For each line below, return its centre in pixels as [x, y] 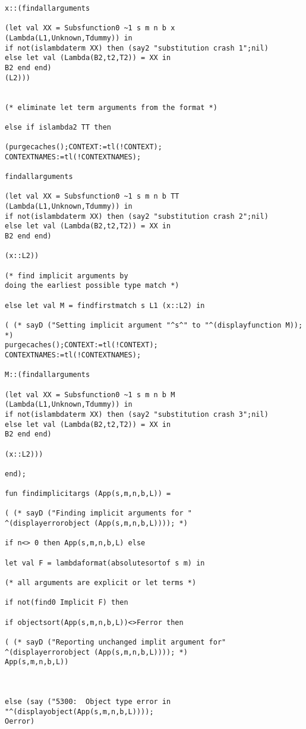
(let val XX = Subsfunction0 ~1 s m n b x [90, 28]
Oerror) [20, 722]
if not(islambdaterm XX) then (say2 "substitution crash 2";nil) [137, 216]
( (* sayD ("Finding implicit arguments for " [98, 513]
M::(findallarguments [48, 375]
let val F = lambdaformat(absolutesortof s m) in [105, 563]
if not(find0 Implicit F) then [67, 603]
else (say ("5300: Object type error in [88, 701]
